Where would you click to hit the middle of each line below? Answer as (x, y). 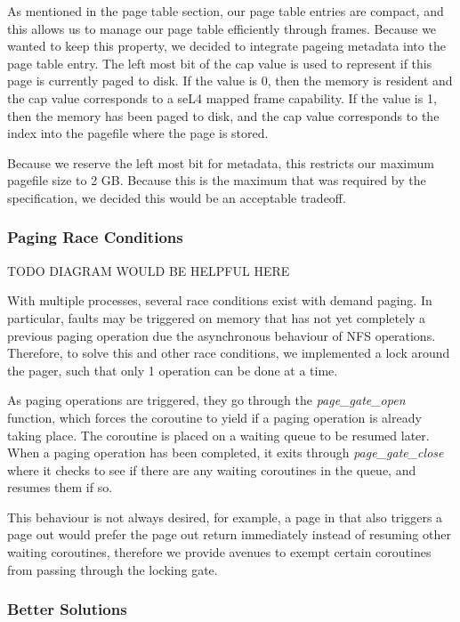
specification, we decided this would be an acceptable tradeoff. (177, 197)
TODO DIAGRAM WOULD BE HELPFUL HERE (149, 270)
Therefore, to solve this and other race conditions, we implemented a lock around (229, 353)
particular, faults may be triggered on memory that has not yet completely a (217, 317)
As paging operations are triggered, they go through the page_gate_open (206, 400)
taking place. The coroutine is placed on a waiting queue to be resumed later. (218, 435)
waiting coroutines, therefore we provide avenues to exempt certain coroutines (219, 552)
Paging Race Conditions (95, 237)
